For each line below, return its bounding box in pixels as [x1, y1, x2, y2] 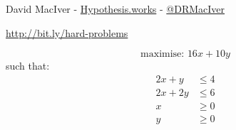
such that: [6, 58, 50, 73]
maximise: [140, 49, 185, 60]
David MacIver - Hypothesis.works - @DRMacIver [6, 1, 225, 16]
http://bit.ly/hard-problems [6, 25, 128, 40]
